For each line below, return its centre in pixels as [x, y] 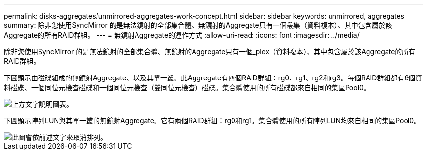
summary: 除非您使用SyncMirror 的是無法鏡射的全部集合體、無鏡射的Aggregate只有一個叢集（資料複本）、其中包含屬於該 [198, 25]
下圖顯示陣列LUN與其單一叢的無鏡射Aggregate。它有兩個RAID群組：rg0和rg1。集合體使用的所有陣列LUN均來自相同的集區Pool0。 [213, 121]
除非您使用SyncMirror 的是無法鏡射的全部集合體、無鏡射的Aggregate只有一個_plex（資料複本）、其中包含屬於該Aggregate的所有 [210, 51]
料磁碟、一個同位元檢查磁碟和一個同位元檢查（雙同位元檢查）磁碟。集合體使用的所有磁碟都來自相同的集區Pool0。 [187, 87]
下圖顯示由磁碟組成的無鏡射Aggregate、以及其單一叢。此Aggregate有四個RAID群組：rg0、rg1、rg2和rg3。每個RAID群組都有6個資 [213, 78]
